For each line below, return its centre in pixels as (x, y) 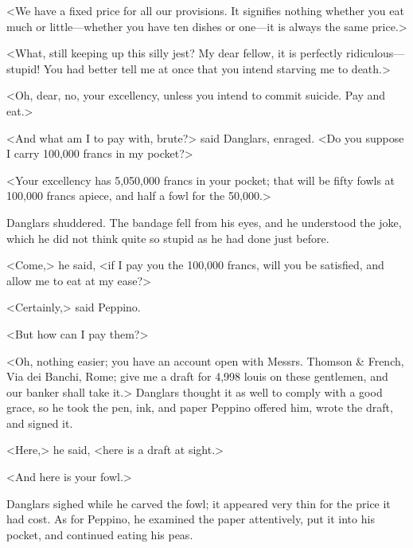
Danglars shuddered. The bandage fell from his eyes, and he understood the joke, (204, 222)
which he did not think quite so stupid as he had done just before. (168, 238)
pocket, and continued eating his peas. (100, 534)
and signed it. (40, 423)
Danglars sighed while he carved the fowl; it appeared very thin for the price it (199, 503)
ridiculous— (376, 53)
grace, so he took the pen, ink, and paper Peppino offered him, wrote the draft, (200, 407)
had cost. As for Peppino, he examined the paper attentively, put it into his (191, 519)
